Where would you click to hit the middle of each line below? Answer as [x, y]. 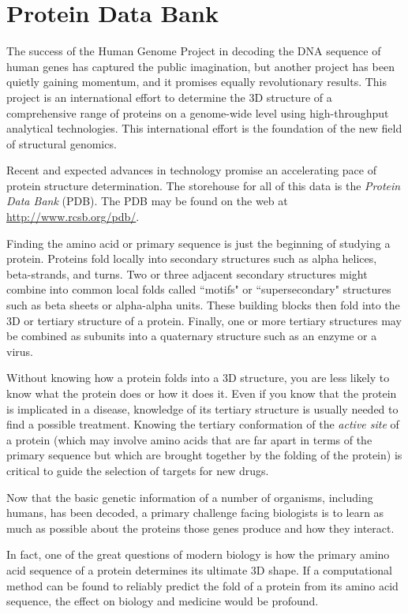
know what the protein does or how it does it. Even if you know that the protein [202, 393]
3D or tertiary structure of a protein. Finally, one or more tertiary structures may [204, 320]
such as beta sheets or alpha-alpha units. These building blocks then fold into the [203, 305]
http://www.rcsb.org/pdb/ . [73, 217]
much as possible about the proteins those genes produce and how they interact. [200, 528]
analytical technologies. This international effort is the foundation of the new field [204, 128]
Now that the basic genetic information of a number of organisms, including [190, 497]
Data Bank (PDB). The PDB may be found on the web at [147, 201]
